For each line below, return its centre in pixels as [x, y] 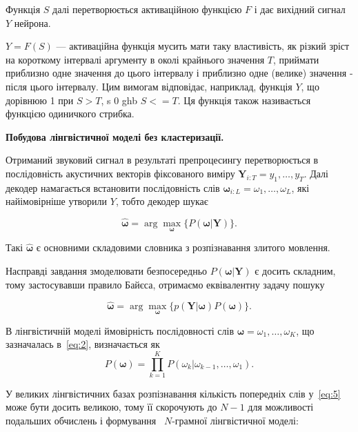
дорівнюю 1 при [40, 100]
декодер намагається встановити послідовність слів [113, 187]
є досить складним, [295, 270]
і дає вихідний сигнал [300, 9]
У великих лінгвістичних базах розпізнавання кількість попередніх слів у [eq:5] [173, 393]
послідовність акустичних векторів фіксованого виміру [120, 173]
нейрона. [32, 22]
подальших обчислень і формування [81, 421]
